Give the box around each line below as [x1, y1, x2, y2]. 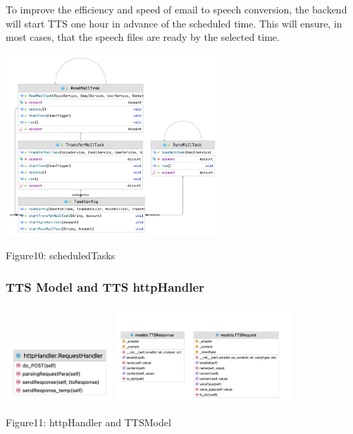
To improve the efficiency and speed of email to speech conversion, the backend [6, 2, 347, 16]
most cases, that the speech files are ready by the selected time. [6, 30, 280, 44]
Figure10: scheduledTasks [6, 248, 116, 263]
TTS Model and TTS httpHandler [6, 278, 204, 295]
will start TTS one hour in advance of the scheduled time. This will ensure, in [6, 15, 342, 30]
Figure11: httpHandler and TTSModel [6, 414, 171, 429]
